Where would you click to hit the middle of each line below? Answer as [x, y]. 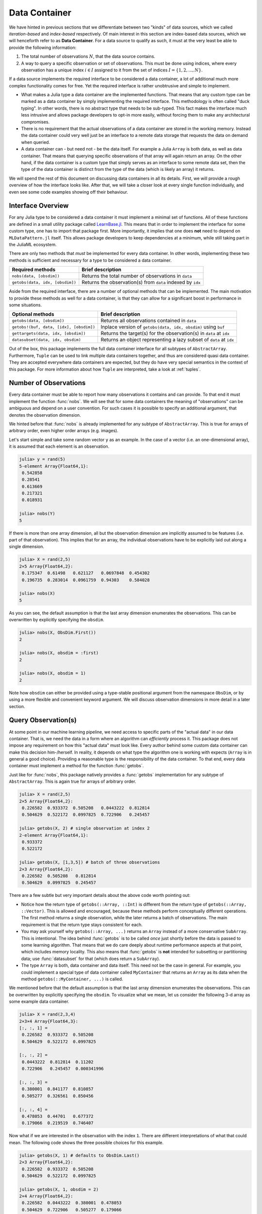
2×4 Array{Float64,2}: [46, 1196]
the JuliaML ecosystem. [33, 244]
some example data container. [39, 1002]
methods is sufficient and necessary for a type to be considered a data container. [90, 260]
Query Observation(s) [43, 720]
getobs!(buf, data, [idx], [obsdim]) [54, 327]
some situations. [25, 305]
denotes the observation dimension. [45, 415]
